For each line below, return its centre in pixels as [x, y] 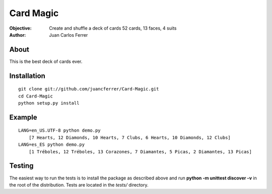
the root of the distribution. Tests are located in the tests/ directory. [79, 185]
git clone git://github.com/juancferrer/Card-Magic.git [89, 89]
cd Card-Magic [36, 96]
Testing [21, 166]
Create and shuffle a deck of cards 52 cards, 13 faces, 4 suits [113, 28]
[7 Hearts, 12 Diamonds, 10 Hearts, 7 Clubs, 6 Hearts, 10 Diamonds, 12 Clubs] [130, 137]
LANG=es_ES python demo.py [52, 145]
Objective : [21, 28]
